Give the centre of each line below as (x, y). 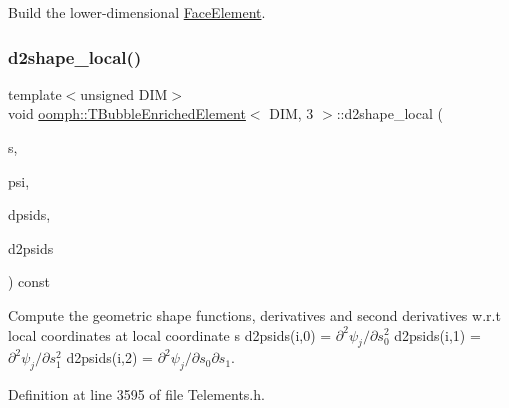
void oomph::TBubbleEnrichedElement (127, 113)
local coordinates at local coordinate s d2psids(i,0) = (170, 334)
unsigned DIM (124, 93)
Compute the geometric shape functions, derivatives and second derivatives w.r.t (254, 314)
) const (29, 281)
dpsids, (29, 214)
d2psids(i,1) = (437, 334)
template (35, 93)
